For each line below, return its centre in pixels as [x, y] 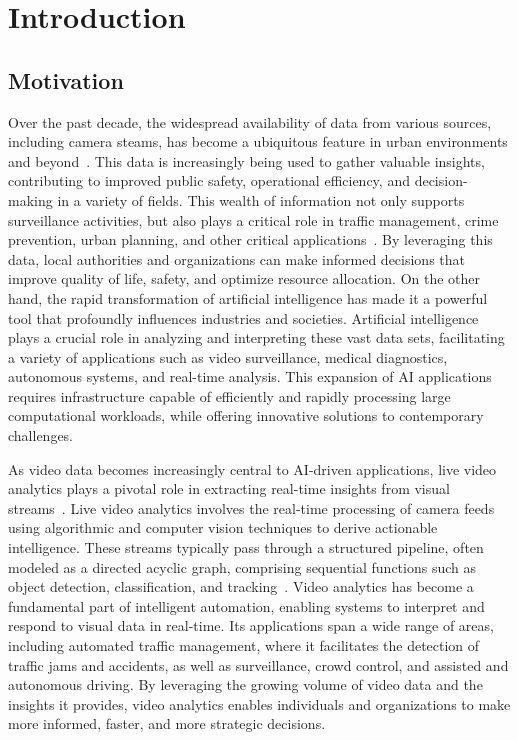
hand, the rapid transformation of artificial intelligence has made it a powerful [248, 297]
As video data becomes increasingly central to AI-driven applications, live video [252, 468]
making [30, 199]
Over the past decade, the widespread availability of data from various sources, [250, 121]
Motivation [66, 79]
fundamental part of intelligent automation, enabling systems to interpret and [246, 605]
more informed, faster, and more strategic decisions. [167, 723]
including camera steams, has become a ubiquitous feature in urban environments [258, 141]
